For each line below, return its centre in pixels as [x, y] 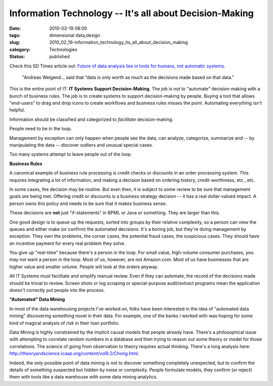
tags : [15, 35]
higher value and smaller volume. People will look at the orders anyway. [84, 267]
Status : [17, 57]
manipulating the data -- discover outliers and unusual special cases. [81, 145]
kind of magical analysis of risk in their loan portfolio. [64, 323]
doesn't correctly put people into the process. [57, 290]
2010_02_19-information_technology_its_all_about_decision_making [119, 42]
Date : [15, 28]
